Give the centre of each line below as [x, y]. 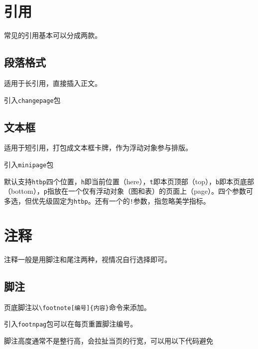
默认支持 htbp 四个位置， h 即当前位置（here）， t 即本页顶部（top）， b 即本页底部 [129, 181]
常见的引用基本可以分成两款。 [53, 35]
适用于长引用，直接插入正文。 [53, 83]
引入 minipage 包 [29, 164]
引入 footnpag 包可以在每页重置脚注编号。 [71, 324]
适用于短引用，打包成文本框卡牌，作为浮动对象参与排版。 [98, 148]
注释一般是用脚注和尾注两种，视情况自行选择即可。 [88, 259]
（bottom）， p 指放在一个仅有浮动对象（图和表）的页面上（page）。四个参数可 [129, 191]
